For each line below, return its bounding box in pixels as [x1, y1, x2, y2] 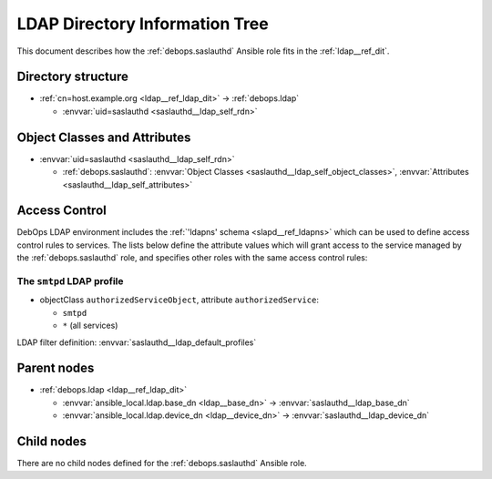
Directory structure [16, 69, 129, 85]
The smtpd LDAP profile [16, 274, 124, 287]
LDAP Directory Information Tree [16, 14, 269, 34]
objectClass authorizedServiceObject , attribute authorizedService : [39, 294, 319, 305]
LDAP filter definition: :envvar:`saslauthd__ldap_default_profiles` [16, 337, 257, 348]
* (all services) [62, 320, 118, 331]
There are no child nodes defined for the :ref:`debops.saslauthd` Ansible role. [16, 458, 307, 469]
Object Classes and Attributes [16, 129, 191, 145]
